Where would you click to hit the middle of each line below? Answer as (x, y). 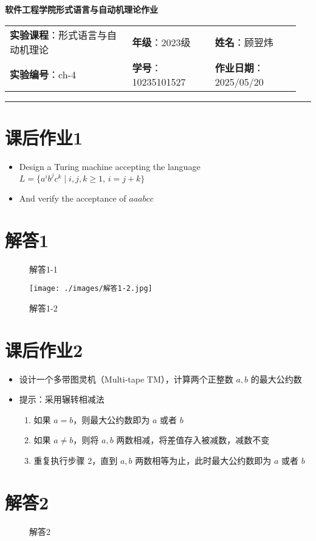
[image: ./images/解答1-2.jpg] (91, 289)
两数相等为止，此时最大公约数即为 (203, 460)
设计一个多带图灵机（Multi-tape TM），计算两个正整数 (126, 379)
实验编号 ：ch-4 (43, 75)
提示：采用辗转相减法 (62, 399)
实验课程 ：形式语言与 (59, 35)
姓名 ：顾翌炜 (244, 42)
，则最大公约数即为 (112, 419)
